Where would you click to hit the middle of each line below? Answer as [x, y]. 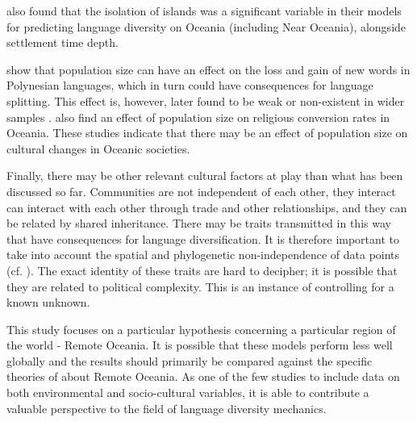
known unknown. [48, 302]
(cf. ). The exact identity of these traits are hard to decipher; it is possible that [202, 270]
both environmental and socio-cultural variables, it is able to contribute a [188, 393]
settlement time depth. [63, 42]
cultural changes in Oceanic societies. [98, 148]
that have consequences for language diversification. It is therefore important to [203, 238]
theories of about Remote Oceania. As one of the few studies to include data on [203, 376]
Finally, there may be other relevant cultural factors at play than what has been [205, 175]
